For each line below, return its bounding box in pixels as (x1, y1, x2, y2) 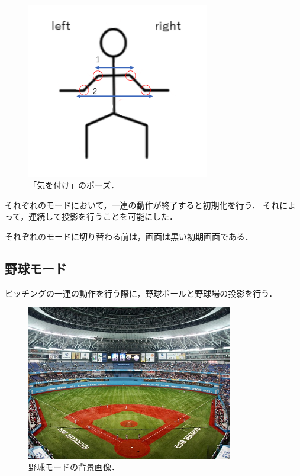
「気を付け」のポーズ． (28, 179, 120, 191)
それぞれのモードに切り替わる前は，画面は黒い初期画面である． (5, 230, 253, 243)
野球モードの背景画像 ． (28, 461, 120, 473)
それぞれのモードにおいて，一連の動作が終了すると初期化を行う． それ (5, 198, 280, 211)
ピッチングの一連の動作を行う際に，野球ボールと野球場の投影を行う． (5, 287, 278, 299)
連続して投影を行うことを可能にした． (28, 210, 178, 223)
